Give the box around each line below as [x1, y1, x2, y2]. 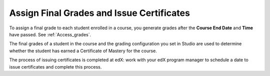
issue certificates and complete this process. [9, 64, 102, 70]
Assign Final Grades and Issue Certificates [9, 7, 190, 18]
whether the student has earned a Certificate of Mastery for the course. [9, 48, 157, 54]
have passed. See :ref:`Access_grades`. [9, 31, 91, 37]
